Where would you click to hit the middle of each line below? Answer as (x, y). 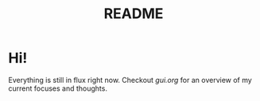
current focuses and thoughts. (58, 88)
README (134, 14)
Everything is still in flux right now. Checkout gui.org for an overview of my (130, 80)
